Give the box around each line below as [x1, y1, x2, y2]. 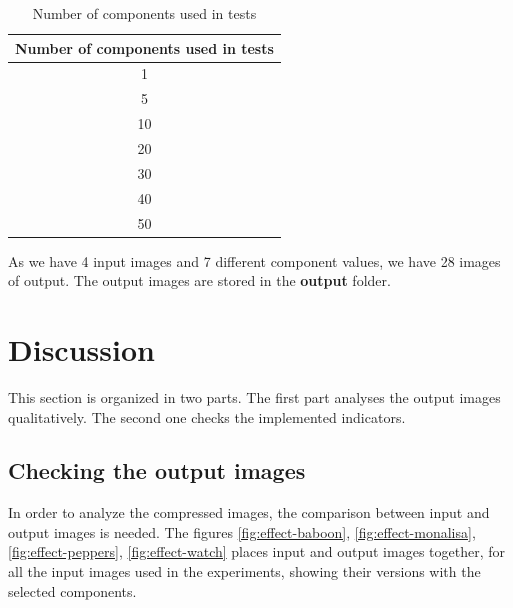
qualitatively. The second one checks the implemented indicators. [8, 406, 406, 427]
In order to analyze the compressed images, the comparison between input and [8, 502, 490, 523]
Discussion [8, 328, 155, 369]
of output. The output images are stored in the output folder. [8, 270, 391, 291]
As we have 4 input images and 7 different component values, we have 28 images [8, 250, 501, 271]
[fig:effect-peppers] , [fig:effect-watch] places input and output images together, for [8, 541, 505, 562]
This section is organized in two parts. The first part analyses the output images [8, 386, 501, 407]
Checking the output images [8, 455, 306, 486]
